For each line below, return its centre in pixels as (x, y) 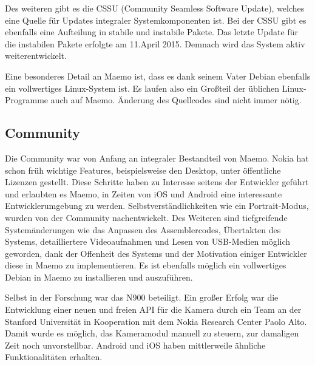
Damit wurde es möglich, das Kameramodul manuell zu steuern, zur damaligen (152, 333)
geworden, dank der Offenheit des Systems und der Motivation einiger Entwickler (156, 253)
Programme (27, 100)
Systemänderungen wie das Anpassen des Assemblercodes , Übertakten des (143, 229)
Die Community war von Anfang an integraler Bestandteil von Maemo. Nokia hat (157, 158)
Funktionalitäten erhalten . (54, 357)
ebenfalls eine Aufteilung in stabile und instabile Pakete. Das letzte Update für (151, 32)
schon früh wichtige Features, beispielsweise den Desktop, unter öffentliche (143, 170)
